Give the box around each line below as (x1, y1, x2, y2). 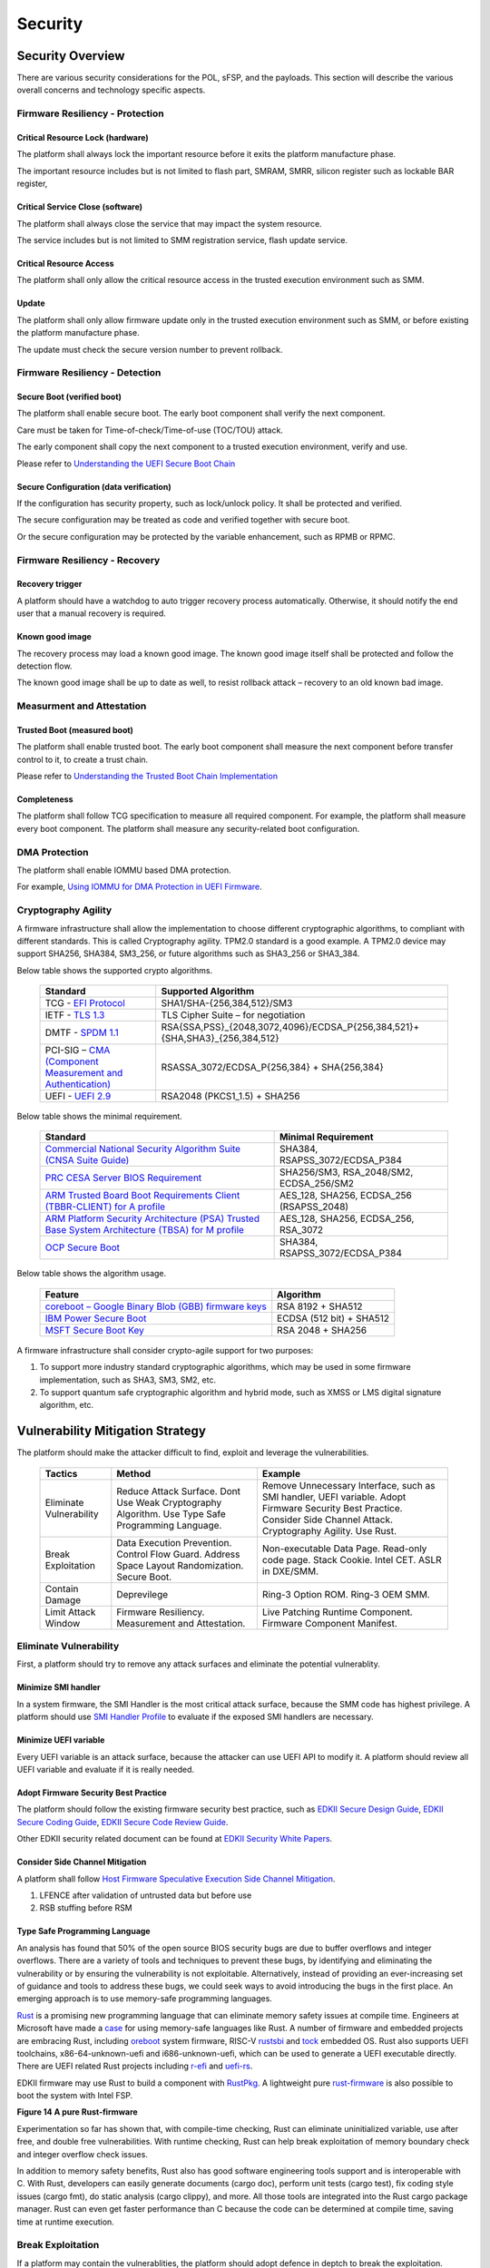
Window (44, 1617, 81, 1629)
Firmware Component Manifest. (261, 1617, 398, 1629)
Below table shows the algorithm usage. (16, 1268, 167, 1279)
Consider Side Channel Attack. (261, 1513, 394, 1526)
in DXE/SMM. (261, 1565, 319, 1578)
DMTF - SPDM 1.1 (44, 1026, 120, 1039)
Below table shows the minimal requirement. (16, 1111, 183, 1122)
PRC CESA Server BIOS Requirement (44, 1171, 202, 1184)
